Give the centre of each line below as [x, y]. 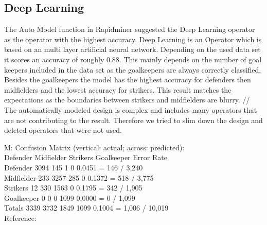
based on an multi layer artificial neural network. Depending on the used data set [132, 49]
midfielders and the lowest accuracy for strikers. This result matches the [118, 89]
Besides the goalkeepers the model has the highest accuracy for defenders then [128, 80]
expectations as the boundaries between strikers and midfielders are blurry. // [127, 100]
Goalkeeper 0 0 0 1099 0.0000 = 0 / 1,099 [70, 197]
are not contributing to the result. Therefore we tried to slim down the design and [133, 120]
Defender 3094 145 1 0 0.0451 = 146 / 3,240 [74, 167]
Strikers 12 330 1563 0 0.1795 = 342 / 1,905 [73, 188]
